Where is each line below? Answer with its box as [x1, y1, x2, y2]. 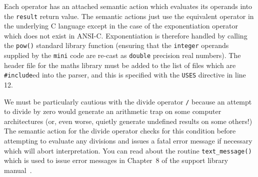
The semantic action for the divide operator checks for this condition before [4, 125, 236, 136]
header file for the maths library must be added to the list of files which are [4, 59, 236, 70]
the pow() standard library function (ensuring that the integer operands [4, 40, 229, 50]
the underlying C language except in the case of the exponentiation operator [4, 20, 238, 31]
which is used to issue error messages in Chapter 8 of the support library [4, 155, 228, 165]
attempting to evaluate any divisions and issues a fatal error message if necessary [4, 135, 252, 146]
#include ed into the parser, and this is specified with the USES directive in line [4, 69, 246, 80]
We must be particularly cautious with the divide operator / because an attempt [4, 96, 252, 106]
